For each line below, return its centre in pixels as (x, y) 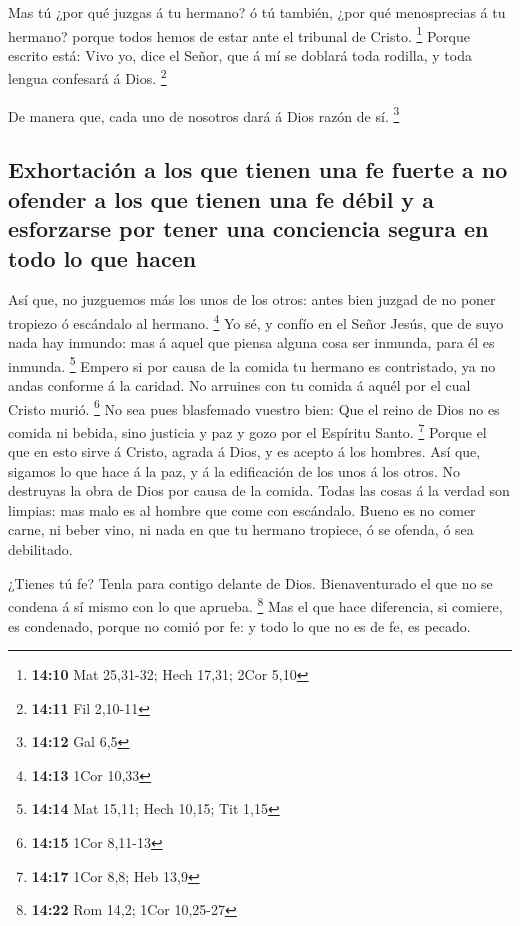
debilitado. (40, 549)
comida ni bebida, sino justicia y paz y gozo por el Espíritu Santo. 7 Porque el (247, 430)
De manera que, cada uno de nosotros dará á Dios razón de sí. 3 (204, 114)
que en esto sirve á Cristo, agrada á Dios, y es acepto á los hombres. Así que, (244, 451)
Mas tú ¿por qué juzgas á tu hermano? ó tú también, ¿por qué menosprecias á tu (257, 12)
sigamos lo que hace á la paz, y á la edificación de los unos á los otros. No (234, 470)
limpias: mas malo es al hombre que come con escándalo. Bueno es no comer (242, 509)
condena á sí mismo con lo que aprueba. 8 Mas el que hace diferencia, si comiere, (255, 604)
